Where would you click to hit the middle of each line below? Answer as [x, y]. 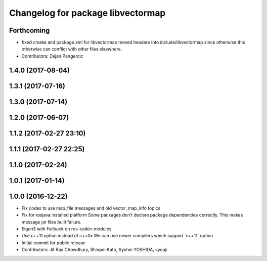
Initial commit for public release [54, 243]
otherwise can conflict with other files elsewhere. [72, 49]
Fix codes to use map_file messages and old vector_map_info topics [91, 208]
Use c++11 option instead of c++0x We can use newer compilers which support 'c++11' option [117, 236]
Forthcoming [29, 30]
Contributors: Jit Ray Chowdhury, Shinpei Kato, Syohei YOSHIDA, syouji [94, 250]
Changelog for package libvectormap [87, 13]
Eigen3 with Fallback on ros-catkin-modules [67, 229]
